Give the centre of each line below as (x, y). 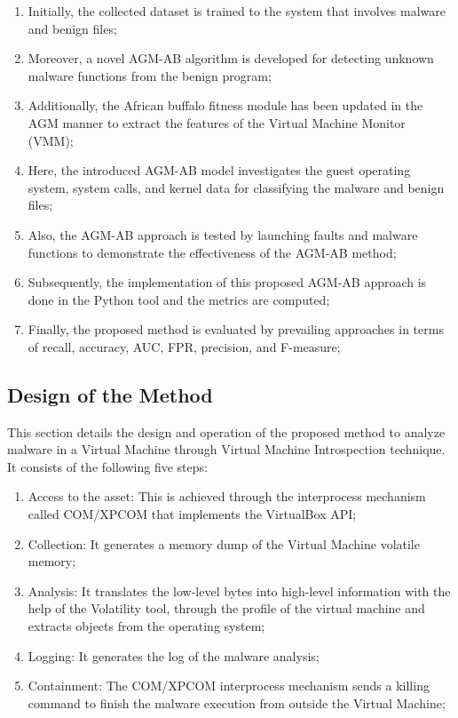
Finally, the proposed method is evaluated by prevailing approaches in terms (236, 329)
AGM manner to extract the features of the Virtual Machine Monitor (217, 122)
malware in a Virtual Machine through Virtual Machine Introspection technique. (226, 449)
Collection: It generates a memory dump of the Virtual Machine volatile (224, 543)
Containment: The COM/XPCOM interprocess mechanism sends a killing (229, 686)
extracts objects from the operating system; (146, 626)
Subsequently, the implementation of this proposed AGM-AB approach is (227, 282)
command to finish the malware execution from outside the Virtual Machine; (237, 702)
